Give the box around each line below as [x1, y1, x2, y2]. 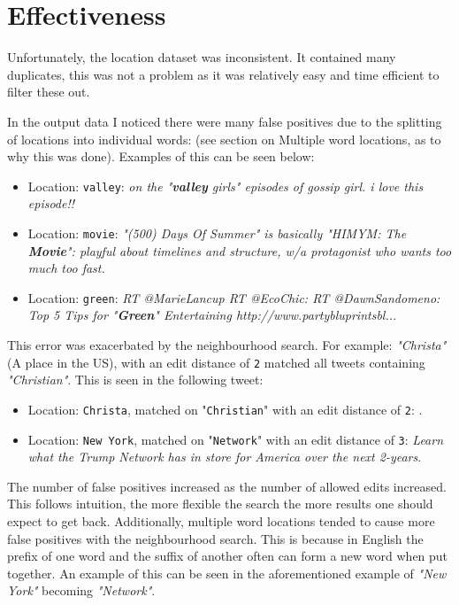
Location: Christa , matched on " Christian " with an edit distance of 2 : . [27, 399, 423, 418]
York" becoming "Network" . [7, 581, 156, 600]
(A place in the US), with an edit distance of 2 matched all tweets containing [7, 353, 425, 371]
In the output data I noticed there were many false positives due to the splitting [7, 112, 442, 130]
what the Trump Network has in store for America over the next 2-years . [27, 447, 422, 466]
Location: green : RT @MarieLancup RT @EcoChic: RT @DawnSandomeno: [27, 288, 440, 306]
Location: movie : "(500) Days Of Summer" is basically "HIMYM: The [27, 223, 407, 242]
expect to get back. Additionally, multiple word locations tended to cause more [7, 511, 435, 530]
